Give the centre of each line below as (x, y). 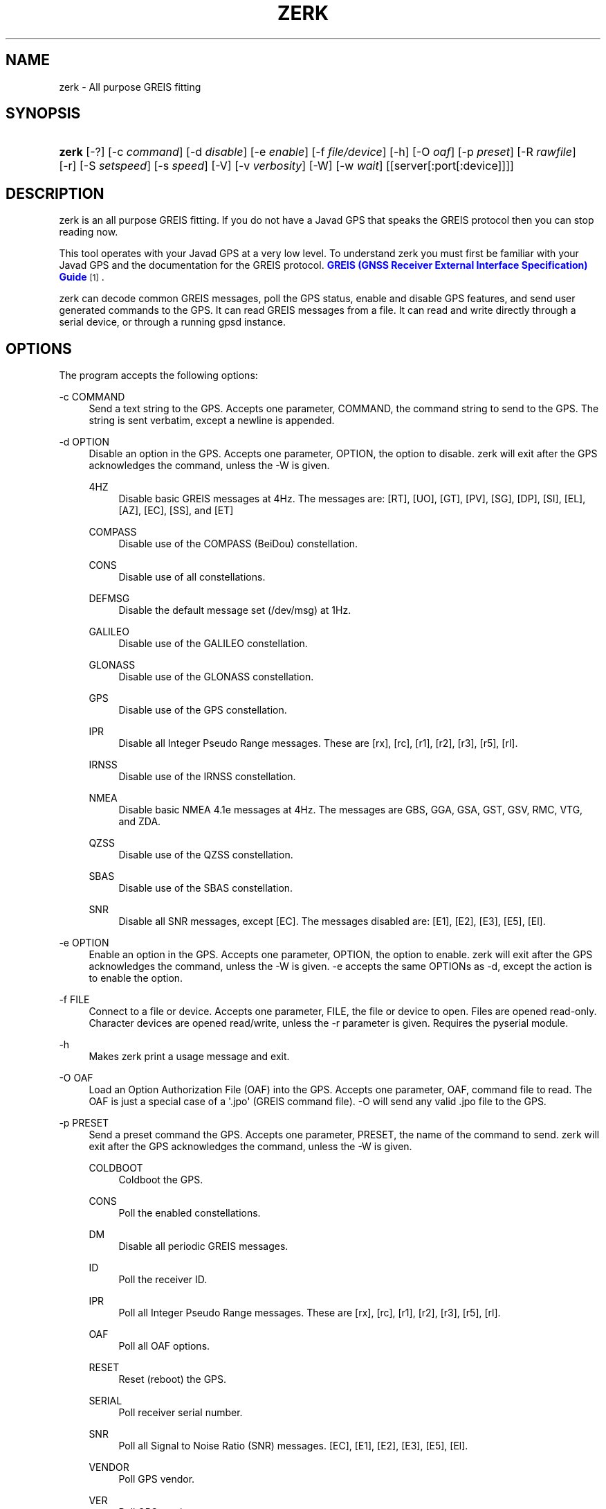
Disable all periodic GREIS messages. (203, 1246)
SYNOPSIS (43, 114)
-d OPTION (84, 442)
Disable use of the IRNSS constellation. (207, 777)
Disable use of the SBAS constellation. (206, 888)
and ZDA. (140, 822)
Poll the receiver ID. (163, 1280)
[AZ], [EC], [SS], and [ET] (176, 511)
